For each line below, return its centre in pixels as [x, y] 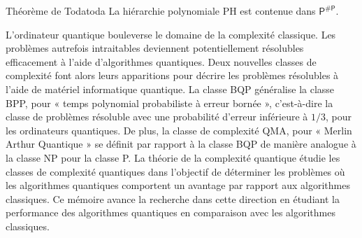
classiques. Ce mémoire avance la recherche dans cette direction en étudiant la [173, 198]
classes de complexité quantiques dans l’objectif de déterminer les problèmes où [175, 171]
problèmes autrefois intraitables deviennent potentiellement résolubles [155, 48]
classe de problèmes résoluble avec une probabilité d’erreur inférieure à [157, 117]
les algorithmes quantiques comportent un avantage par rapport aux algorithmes [178, 185]
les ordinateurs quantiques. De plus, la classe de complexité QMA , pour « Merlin [179, 130]
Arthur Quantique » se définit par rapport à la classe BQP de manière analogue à [181, 144]
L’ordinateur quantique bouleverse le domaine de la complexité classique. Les [171, 34]
